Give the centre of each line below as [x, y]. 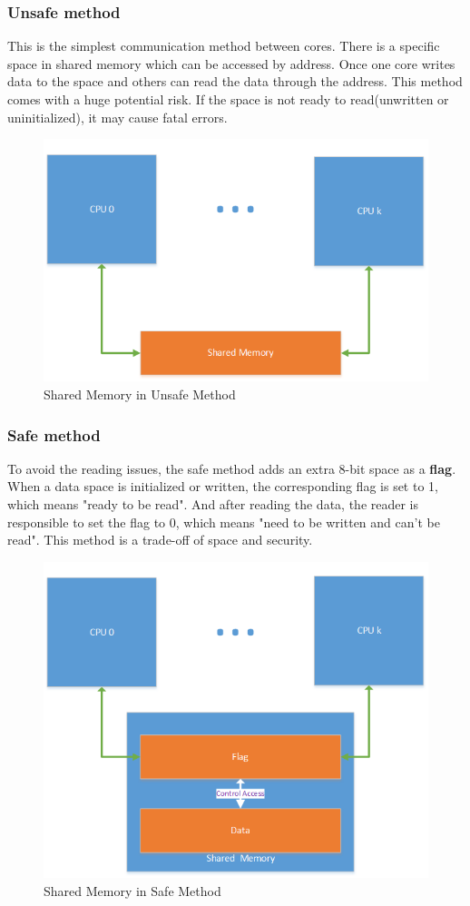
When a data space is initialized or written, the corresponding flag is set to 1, [223, 486]
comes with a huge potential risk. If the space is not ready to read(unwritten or [228, 99]
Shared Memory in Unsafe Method [140, 394]
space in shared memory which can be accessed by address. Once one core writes [231, 63]
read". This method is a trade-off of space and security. [160, 540]
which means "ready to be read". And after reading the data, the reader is [213, 504]
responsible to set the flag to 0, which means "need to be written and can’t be [224, 522]
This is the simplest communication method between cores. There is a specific [224, 46]
